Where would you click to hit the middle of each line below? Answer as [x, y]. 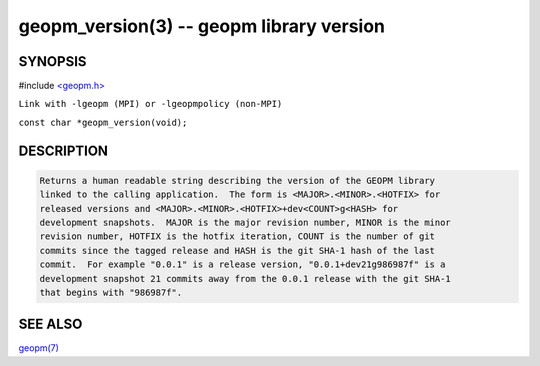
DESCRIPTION [63, 150]
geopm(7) [39, 348]
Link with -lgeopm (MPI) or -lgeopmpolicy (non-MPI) [150, 104]
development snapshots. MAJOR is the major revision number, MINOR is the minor [245, 223]
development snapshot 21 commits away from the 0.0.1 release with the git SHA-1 [245, 278]
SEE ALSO [50, 324]
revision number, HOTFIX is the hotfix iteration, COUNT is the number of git [237, 236]
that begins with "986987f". [111, 292]
